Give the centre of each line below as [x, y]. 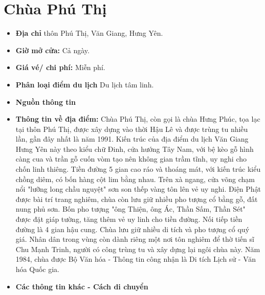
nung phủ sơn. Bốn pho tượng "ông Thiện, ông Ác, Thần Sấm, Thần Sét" [130, 209]
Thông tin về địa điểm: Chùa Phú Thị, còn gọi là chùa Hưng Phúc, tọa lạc [138, 119]
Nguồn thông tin [46, 101]
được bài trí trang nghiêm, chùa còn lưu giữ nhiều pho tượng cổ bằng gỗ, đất [137, 199]
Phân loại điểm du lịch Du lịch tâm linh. [85, 84]
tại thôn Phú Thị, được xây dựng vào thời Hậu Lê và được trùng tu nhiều [132, 129]
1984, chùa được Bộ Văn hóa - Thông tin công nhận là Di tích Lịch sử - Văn [136, 259]
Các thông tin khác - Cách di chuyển [82, 286]
